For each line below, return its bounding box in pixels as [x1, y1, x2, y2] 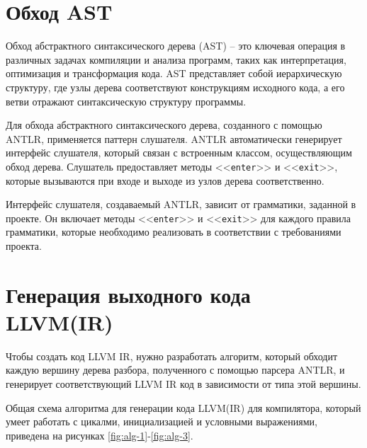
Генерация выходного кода [6, 280, 251, 309]
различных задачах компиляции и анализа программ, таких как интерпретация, [6, 52, 346, 67]
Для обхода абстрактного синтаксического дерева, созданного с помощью [6, 117, 322, 132]
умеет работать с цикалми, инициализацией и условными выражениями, [6, 414, 317, 429]
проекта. [6, 238, 42, 253]
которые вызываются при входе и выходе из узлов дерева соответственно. [6, 173, 324, 188]
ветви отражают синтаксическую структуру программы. [6, 93, 247, 108]
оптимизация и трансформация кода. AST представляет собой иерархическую [6, 66, 342, 81]
